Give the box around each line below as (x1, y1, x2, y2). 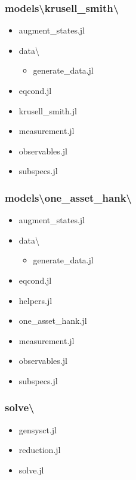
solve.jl (18, 463, 44, 476)
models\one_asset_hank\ (5, 190, 132, 205)
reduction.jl (18, 443, 61, 456)
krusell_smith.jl (18, 104, 77, 117)
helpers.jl (18, 294, 52, 306)
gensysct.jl (18, 423, 57, 436)
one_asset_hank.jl (18, 314, 87, 327)
